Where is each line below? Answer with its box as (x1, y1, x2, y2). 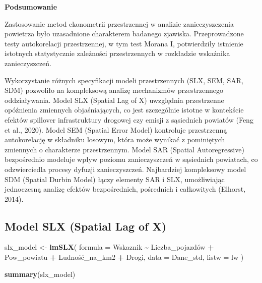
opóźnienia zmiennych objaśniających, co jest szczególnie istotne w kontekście (5, 104, 244, 115)
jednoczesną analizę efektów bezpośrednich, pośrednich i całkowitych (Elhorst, (5, 184, 246, 194)
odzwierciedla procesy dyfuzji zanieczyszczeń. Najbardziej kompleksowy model (5, 163, 246, 174)
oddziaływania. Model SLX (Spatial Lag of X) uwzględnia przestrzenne (5, 94, 224, 105)
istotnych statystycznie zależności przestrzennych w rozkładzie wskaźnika (5, 48, 230, 59)
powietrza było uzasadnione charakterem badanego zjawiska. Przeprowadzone (5, 28, 244, 39)
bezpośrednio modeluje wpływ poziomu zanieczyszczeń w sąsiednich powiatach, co (5, 154, 258, 164)
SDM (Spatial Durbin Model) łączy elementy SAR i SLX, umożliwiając (5, 174, 225, 184)
